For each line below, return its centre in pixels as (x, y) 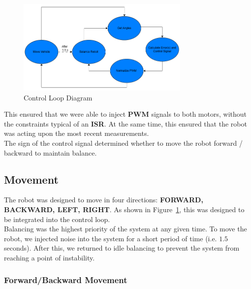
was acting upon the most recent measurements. (77, 133)
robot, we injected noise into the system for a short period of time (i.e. (110, 238)
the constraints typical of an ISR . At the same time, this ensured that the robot (125, 123)
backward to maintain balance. (50, 152)
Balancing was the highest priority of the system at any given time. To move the (125, 229)
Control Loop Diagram (58, 97)
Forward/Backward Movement (66, 279)
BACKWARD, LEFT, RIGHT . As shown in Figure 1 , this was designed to (124, 209)
